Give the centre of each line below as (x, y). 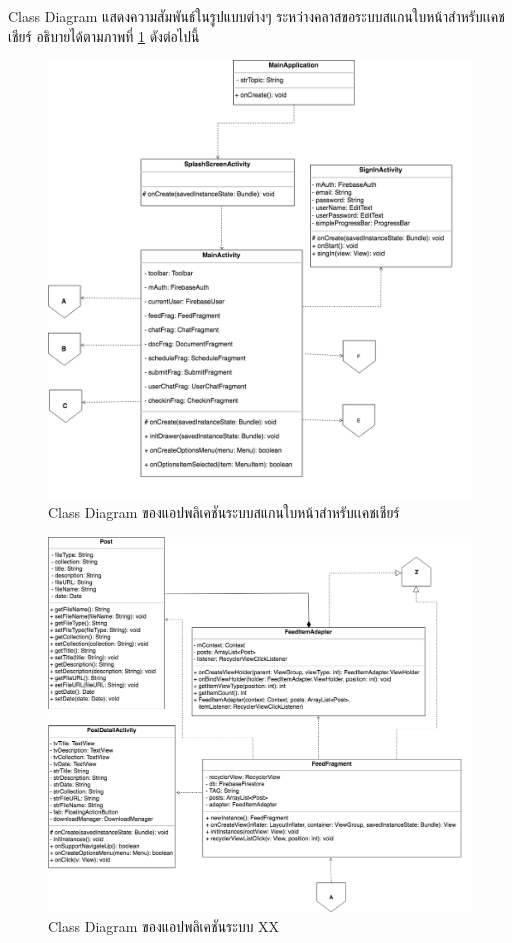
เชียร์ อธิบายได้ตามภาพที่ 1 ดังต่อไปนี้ (104, 35)
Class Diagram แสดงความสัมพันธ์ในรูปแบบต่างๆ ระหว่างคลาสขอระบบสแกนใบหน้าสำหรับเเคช (256, 16)
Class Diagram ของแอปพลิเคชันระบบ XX (164, 926)
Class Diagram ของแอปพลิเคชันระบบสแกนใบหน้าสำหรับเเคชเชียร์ (224, 512)
